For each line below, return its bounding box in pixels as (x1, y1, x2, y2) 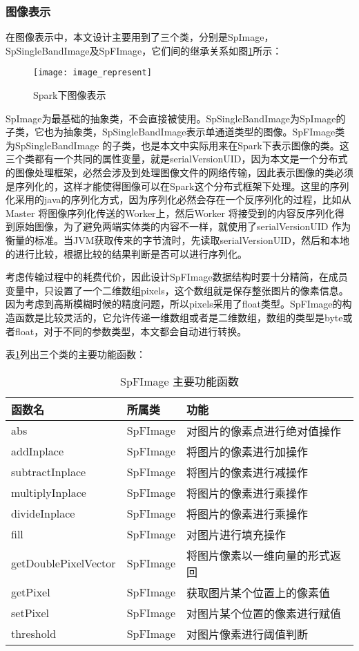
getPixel (11, 584, 50, 601)
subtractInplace (11, 464, 86, 480)
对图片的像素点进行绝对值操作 (186, 422, 342, 439)
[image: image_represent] (33, 68, 152, 78)
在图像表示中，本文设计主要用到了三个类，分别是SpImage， (6, 30, 274, 44)
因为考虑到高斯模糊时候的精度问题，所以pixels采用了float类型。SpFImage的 (6, 296, 342, 311)
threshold (11, 625, 57, 642)
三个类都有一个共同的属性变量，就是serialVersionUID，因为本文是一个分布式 (6, 151, 348, 166)
